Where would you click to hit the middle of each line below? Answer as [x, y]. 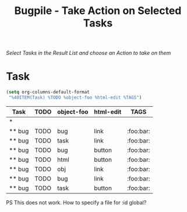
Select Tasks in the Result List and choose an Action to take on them [89, 53]
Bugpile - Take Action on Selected [98, 11]
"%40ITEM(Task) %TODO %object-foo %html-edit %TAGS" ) [75, 98]
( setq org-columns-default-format [48, 92]
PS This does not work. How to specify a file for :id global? [76, 202]
